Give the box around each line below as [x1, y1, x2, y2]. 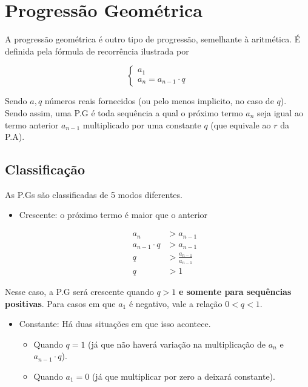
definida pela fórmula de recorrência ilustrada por [5, 44, 189, 57]
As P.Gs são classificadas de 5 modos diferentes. [5, 188, 182, 200]
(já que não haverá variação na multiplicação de [88, 337, 266, 350]
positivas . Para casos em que [5, 297, 116, 309]
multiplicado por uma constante [82, 118, 201, 131]
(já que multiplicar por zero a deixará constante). [92, 370, 275, 383]
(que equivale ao [210, 118, 271, 131]
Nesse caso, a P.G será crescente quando [5, 285, 154, 298]
